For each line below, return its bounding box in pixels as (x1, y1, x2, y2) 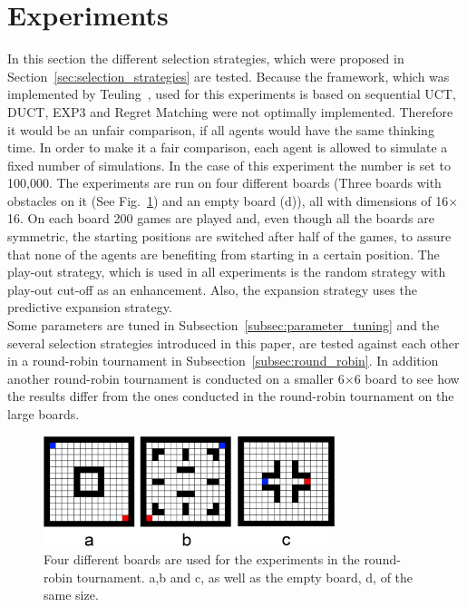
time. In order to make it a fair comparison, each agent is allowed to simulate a (7, 138, 448, 157)
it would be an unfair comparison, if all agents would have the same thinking (7, 120, 434, 139)
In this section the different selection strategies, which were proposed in (7, 49, 404, 68)
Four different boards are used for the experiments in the (44, 549, 360, 568)
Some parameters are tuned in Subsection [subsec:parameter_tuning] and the (7, 316, 440, 335)
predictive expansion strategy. (7, 298, 172, 317)
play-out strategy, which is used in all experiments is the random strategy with (7, 262, 446, 281)
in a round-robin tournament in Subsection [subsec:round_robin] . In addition (7, 351, 439, 370)
